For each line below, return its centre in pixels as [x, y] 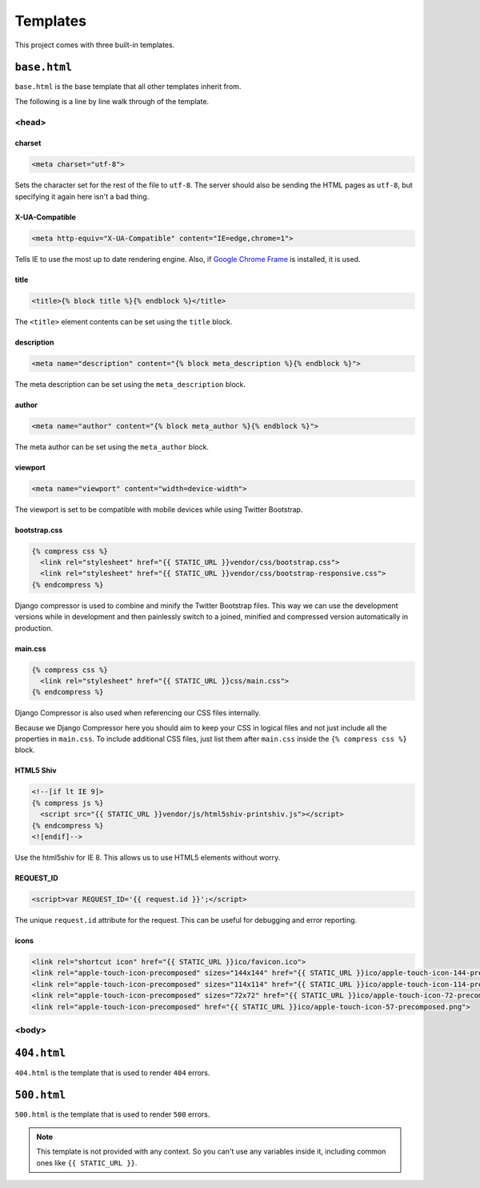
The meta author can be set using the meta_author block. [112, 447]
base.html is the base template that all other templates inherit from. [128, 87]
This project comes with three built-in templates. [95, 45]
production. [34, 628]
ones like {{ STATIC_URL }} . [87, 1162]
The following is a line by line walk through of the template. [112, 101]
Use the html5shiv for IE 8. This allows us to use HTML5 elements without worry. [148, 857]
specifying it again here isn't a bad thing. [82, 196]
